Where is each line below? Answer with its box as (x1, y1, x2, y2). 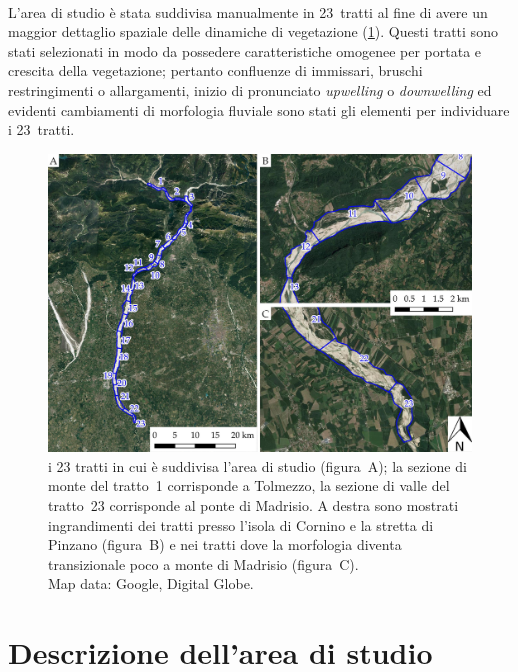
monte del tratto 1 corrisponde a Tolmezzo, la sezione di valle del (48, 475, 450, 496)
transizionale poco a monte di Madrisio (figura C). (48, 553, 359, 574)
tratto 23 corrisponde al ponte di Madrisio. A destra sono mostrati (48, 495, 459, 516)
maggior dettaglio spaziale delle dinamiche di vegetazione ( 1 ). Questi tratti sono (8, 21, 498, 42)
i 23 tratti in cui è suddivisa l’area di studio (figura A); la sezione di (48, 455, 467, 476)
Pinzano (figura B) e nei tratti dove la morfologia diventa (48, 534, 402, 555)
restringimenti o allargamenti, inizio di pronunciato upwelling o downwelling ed (8, 79, 492, 100)
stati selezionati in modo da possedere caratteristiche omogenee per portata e (8, 40, 482, 61)
